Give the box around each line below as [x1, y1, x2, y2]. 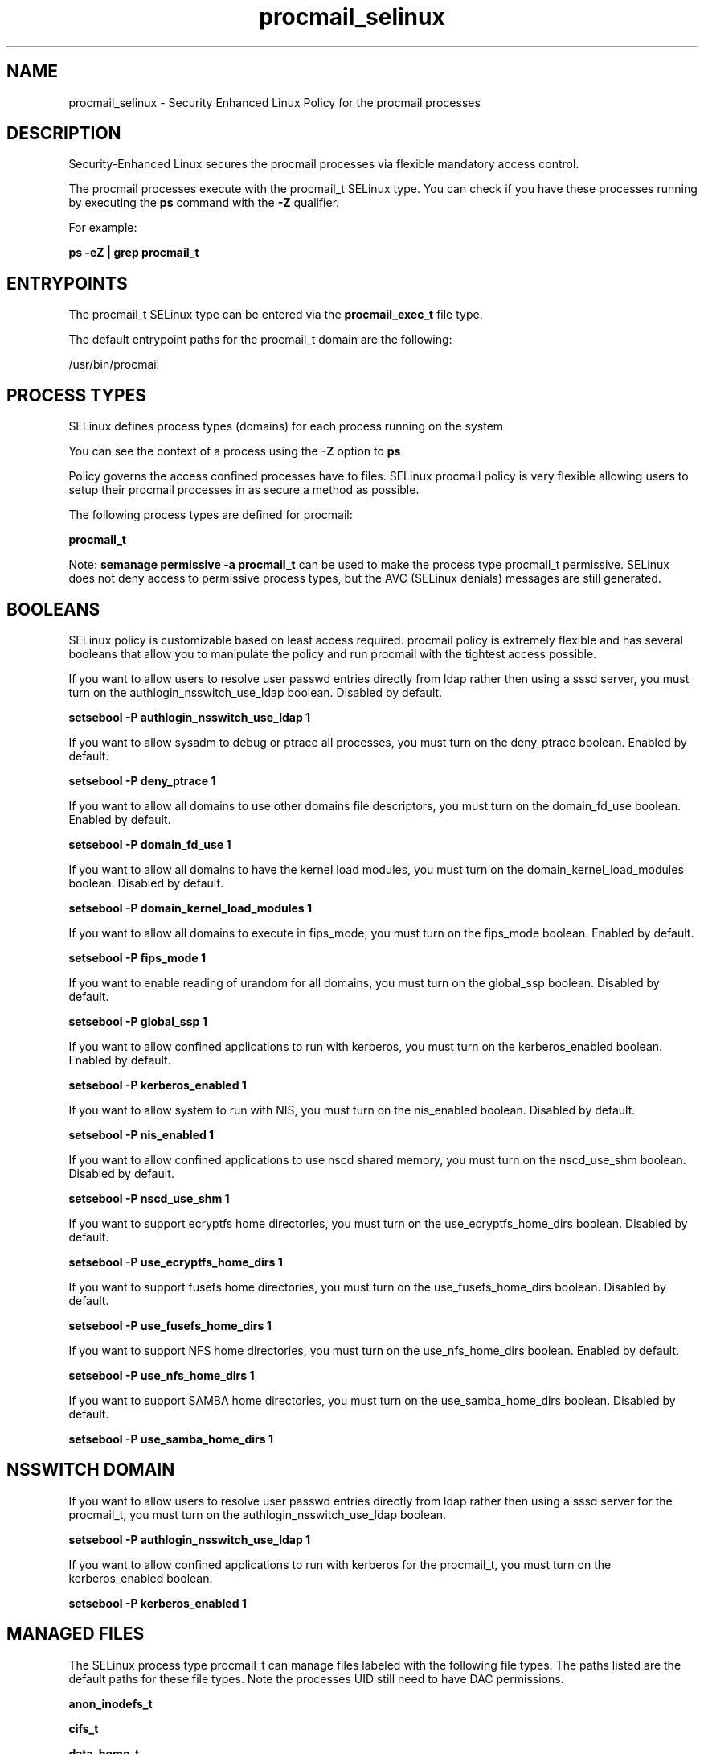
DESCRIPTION [6, 123, 121, 144]
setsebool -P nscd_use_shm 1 [68, 1191, 230, 1205]
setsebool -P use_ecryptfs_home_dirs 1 [68, 1254, 283, 1269]
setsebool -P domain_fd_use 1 [68, 837, 231, 851]
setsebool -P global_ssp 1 [68, 1014, 207, 1028]
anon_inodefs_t [68, 1696, 153, 1711]
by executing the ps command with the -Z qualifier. [68, 196, 340, 210]
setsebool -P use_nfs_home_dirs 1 [68, 1368, 255, 1382]
